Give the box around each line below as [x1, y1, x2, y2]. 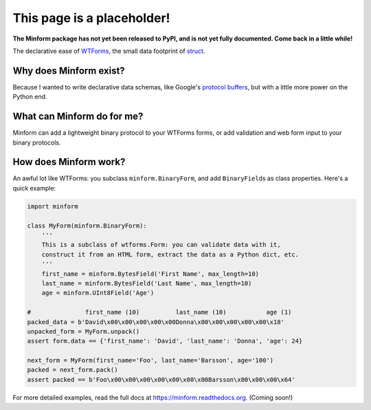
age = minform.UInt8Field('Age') [41, 289, 155, 297]
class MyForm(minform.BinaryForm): [27, 222, 147, 230]
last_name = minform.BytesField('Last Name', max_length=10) [41, 279, 252, 287]
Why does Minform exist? [12, 65, 125, 76]
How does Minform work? [12, 156, 126, 168]
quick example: [12, 184, 56, 192]
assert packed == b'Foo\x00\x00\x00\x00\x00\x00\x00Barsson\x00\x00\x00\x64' [27, 376, 295, 383]
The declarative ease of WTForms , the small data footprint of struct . [12, 47, 205, 55]
